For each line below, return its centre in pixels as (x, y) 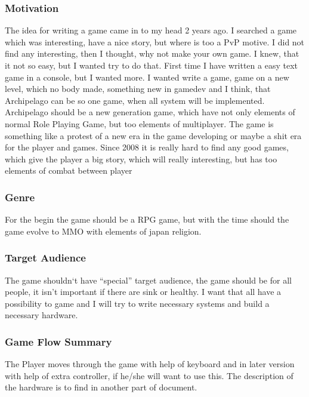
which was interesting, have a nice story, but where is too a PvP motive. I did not (155, 41)
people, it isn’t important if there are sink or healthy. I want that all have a (143, 292)
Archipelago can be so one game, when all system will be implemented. (135, 100)
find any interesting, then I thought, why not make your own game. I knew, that (152, 53)
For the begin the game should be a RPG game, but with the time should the (147, 219)
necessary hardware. (41, 315)
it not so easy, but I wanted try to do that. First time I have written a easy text (151, 65)
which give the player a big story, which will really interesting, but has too (141, 159)
